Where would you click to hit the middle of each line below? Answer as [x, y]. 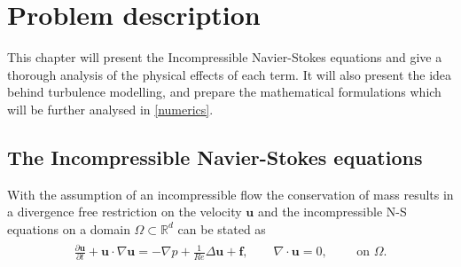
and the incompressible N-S [332, 212]
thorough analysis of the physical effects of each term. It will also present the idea [230, 74]
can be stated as [222, 228]
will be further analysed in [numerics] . [110, 109]
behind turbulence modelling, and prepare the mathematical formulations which [224, 92]
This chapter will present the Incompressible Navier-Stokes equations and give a [225, 57]
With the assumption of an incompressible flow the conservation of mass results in [230, 194]
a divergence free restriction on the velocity [125, 212]
